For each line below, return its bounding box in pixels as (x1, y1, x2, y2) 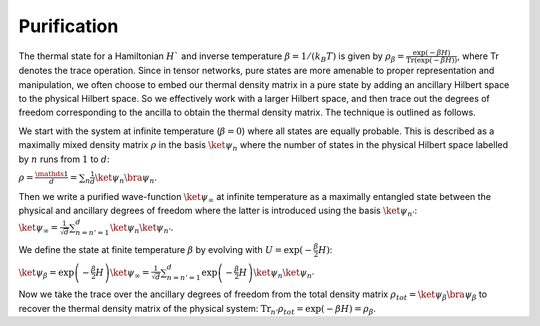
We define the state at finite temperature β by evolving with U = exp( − (18, 244, 313, 256)
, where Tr (456, 50, 499, 62)
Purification (18, 15, 119, 37)
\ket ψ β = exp (18, 266, 75, 280)
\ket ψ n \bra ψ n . (95, 171, 158, 185)
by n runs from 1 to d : (18, 153, 110, 165)
